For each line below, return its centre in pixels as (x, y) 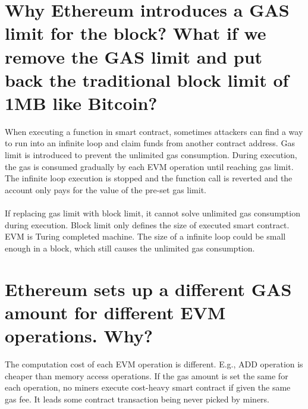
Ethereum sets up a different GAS (148, 289)
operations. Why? (79, 335)
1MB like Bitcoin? (81, 103)
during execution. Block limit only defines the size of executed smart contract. (147, 224)
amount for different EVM (115, 312)
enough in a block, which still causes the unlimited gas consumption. (130, 248)
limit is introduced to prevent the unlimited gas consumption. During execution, (151, 155)
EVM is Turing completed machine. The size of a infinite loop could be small (145, 236)
